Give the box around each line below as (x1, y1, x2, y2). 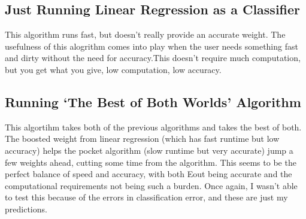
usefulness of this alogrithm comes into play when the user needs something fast (5, 39, 298, 52)
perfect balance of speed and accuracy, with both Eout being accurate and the (5, 168, 292, 180)
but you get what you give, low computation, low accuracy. (5, 63, 222, 75)
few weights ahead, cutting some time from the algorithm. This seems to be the (5, 156, 296, 168)
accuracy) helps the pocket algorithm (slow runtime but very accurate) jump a (5, 144, 293, 156)
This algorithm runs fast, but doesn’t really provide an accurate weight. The (5, 28, 286, 41)
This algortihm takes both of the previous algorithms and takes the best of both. (5, 120, 302, 133)
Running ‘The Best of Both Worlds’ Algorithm (5, 92, 301, 111)
